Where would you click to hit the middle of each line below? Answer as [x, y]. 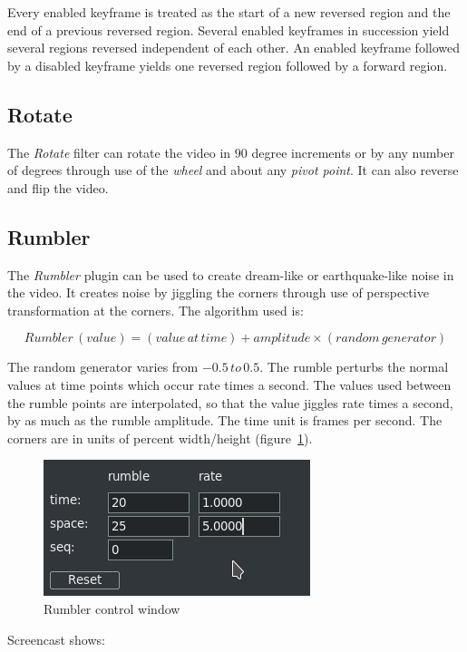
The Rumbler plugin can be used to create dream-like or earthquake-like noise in [231, 274]
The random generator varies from [103, 367]
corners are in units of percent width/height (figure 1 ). [160, 438]
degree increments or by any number [353, 152]
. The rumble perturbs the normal [354, 367]
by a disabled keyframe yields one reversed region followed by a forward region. [228, 65]
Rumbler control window [112, 608]
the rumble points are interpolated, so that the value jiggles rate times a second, [230, 402]
